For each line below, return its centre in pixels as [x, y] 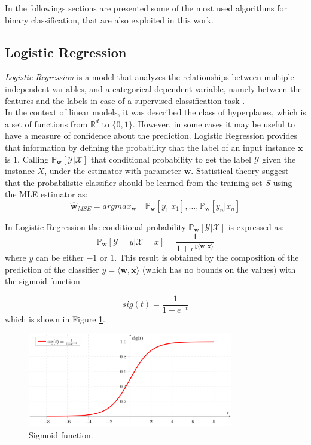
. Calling [33, 159]
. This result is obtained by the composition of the [207, 257]
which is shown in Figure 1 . [55, 318]
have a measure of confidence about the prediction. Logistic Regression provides [151, 135]
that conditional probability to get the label [171, 159]
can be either [60, 257]
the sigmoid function [42, 281]
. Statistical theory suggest [240, 171]
